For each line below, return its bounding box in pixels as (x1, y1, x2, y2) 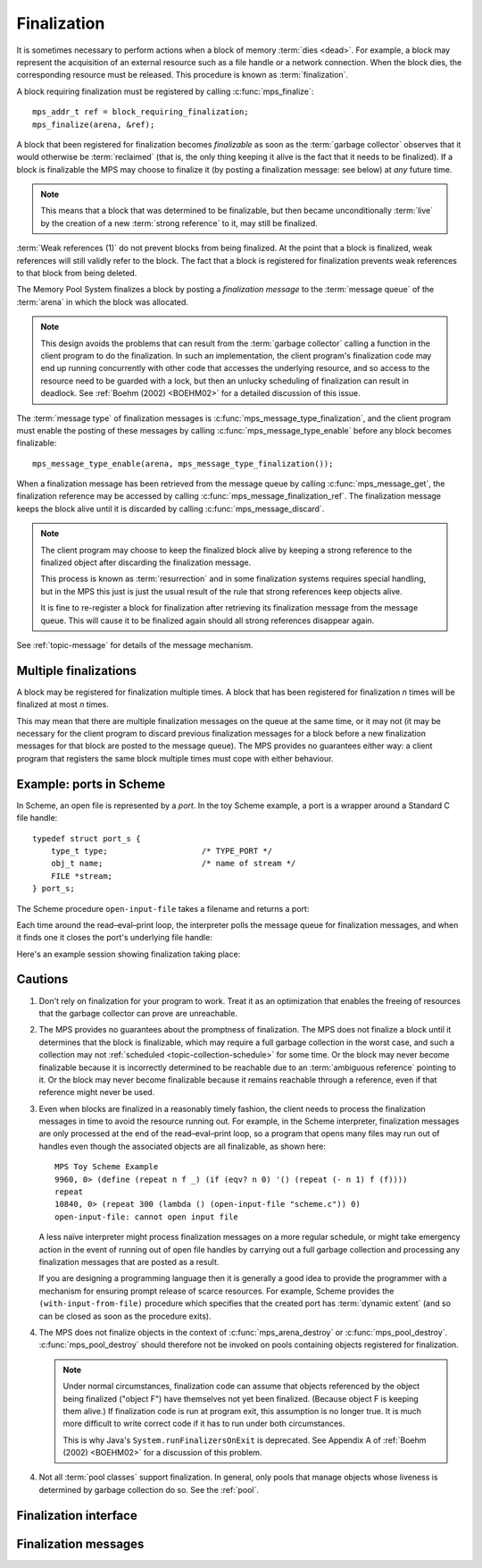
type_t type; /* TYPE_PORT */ (50, 846, 272, 856)
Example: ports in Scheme (16, 776, 166, 791)
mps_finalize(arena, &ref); (32, 119, 155, 130)
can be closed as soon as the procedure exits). (38, 1311, 212, 1321)
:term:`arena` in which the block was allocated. (16, 296, 189, 308)
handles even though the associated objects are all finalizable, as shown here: (38, 1141, 326, 1151)
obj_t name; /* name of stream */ (50, 858, 296, 869)
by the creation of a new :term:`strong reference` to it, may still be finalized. (40, 217, 319, 228)
